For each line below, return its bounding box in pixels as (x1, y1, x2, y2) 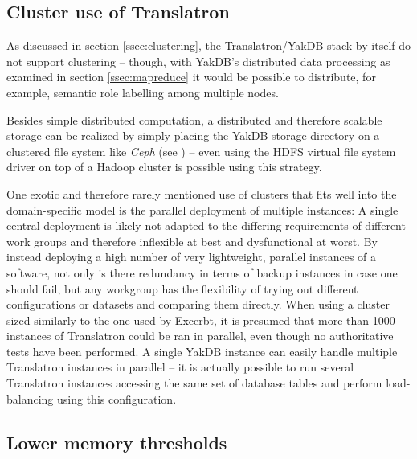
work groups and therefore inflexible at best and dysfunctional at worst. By (6, 232, 378, 249)
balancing (6, 390, 54, 407)
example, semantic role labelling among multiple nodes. (6, 84, 279, 100)
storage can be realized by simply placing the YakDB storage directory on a (6, 127, 380, 144)
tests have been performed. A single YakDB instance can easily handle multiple (6, 342, 398, 359)
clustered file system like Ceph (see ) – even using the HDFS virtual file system (6, 142, 396, 159)
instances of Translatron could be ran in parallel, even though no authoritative (6, 327, 394, 344)
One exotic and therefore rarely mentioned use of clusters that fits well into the (6, 185, 397, 202)
